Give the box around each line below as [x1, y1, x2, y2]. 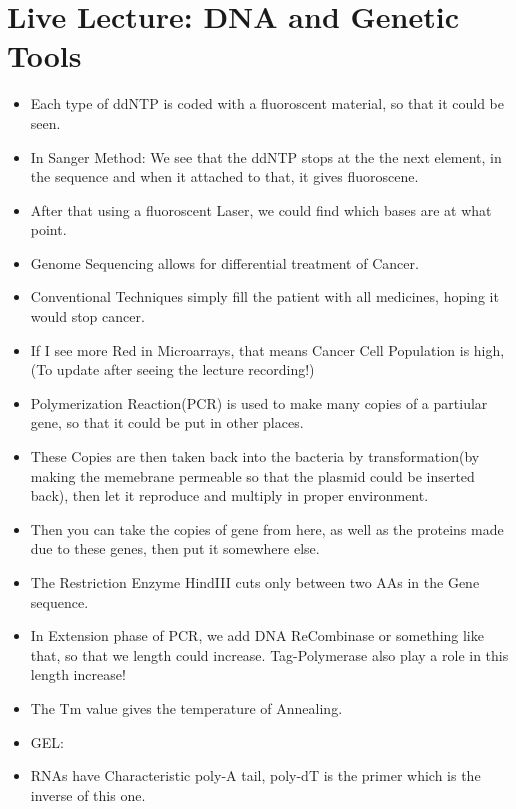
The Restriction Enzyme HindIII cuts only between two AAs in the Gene [30, 572, 480, 592]
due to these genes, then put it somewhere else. [30, 538, 320, 559]
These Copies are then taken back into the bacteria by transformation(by [30, 446, 480, 467]
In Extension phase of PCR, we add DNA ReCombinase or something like [30, 625, 484, 646]
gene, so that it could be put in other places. [30, 412, 304, 433]
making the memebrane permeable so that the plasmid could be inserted [30, 465, 475, 486]
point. [30, 219, 67, 240]
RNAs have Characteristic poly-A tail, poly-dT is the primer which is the [30, 765, 481, 786]
